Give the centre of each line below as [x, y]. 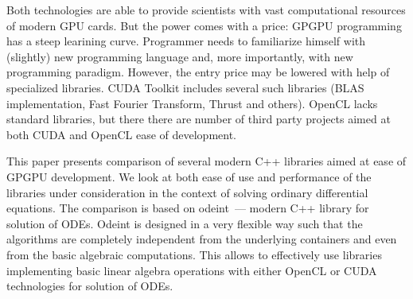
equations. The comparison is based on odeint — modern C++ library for [188, 208]
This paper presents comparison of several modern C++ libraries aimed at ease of [206, 161]
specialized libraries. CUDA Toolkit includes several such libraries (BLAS [185, 87]
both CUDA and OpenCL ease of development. [122, 134]
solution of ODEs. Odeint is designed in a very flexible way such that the [185, 223]
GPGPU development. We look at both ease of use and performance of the [189, 176]
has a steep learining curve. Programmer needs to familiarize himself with [186, 41]
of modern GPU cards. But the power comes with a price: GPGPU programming [204, 25]
